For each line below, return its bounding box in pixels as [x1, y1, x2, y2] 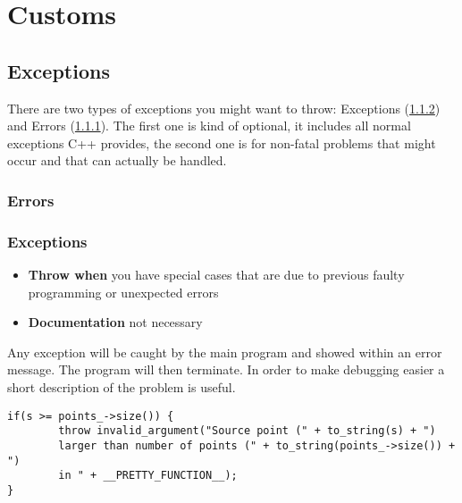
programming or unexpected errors [28, 282, 219, 301]
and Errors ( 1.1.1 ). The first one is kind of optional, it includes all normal [7, 116, 411, 135]
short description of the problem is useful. [7, 377, 236, 396]
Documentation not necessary [28, 313, 203, 331]
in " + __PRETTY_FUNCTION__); [58, 469, 238, 482]
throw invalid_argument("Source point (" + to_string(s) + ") [58, 424, 436, 438]
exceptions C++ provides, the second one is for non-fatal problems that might [7, 133, 436, 152]
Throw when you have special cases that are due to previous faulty [28, 265, 405, 284]
